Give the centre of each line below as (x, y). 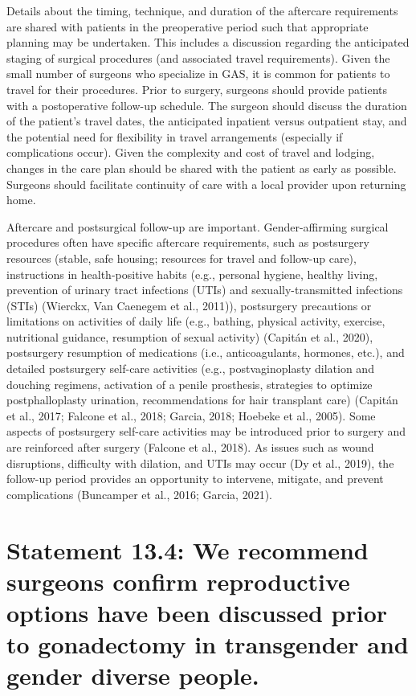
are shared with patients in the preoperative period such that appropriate (188, 26)
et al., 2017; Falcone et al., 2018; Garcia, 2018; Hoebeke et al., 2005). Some (191, 415)
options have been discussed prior (197, 612)
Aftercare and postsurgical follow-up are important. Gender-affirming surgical (198, 226)
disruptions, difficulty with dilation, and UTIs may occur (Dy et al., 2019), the (200, 463)
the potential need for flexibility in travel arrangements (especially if (175, 136)
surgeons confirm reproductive (178, 581)
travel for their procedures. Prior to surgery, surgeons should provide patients (197, 89)
